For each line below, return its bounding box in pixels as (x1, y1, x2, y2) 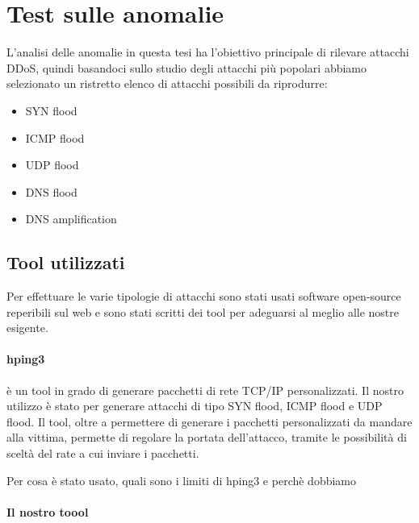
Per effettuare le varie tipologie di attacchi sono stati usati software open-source (6, 288, 401, 305)
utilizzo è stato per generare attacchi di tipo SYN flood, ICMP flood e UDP (6, 397, 383, 414)
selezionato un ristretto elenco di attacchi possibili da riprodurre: (6, 75, 328, 92)
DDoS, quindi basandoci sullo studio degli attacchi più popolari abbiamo (6, 59, 367, 76)
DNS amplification (25, 210, 117, 227)
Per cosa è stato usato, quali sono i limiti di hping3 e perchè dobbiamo (6, 471, 357, 488)
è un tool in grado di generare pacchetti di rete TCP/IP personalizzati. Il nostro (6, 381, 404, 398)
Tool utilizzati (6, 250, 125, 275)
